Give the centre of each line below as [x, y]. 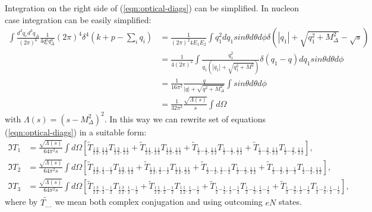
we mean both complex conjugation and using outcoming [159, 202]
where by [21, 202]
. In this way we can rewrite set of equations [185, 118]
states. [290, 202]
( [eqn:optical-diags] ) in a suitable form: [76, 132]
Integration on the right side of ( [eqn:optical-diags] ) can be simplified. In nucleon [152, 8]
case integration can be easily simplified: [78, 19]
